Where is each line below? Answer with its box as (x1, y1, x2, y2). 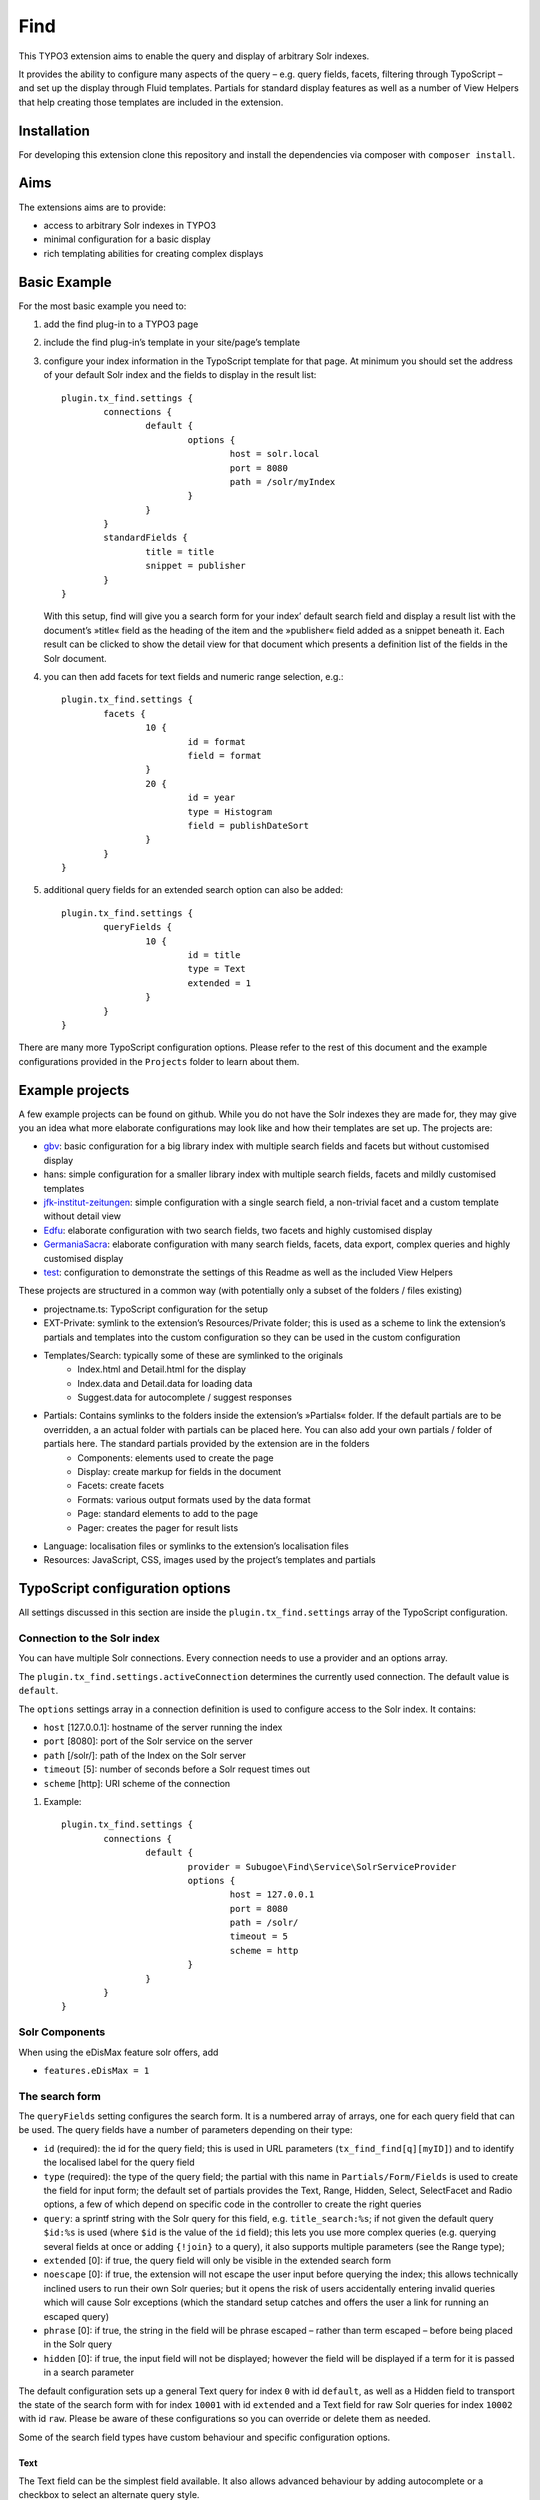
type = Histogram (187, 806, 273, 817)
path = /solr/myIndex (229, 476, 336, 487)
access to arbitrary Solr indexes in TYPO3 (43, 219, 217, 231)
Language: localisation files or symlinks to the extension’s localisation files (43, 1540, 349, 1552)
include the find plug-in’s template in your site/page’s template (43, 336, 300, 349)
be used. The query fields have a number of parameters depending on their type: (18, 2124, 354, 2136)
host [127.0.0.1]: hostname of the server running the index (43, 1721, 283, 1733)
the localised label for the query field (43, 2156, 195, 2169)
